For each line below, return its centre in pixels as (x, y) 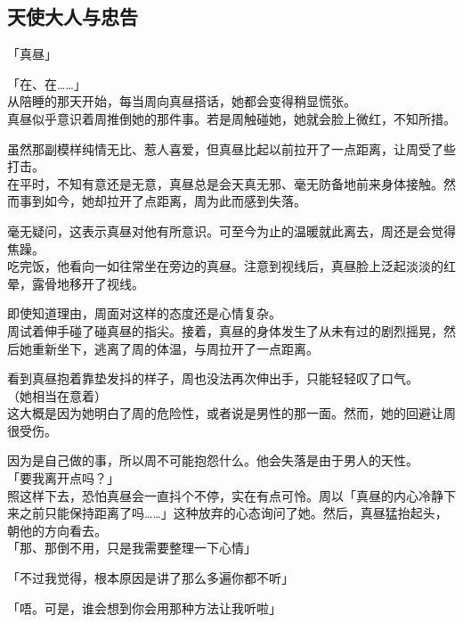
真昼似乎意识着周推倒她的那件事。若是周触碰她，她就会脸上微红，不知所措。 (231, 118)
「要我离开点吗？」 (63, 478)
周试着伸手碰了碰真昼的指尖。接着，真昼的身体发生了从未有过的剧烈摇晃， (225, 330)
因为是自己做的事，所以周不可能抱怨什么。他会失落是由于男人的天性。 (213, 460)
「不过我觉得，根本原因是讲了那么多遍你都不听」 (150, 578)
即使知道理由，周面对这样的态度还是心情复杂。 (144, 313)
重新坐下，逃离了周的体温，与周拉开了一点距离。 (175, 348)
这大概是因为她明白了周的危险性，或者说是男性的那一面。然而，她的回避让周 (231, 413)
